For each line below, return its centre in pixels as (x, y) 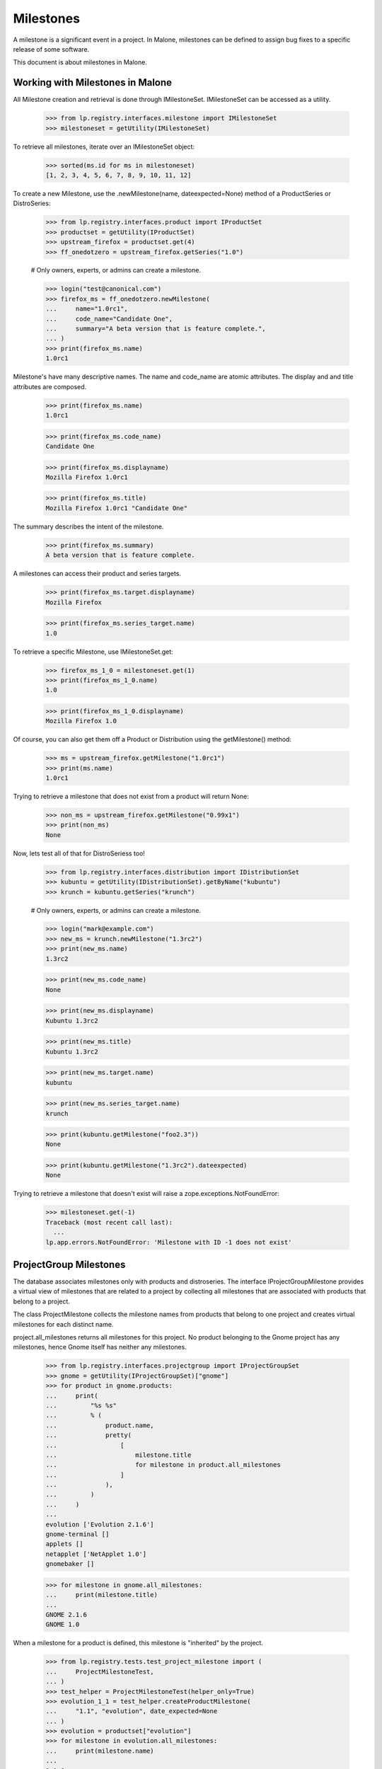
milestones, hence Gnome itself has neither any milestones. (100, 1347)
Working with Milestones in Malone (93, 82)
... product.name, (100, 1425)
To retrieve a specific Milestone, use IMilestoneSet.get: (93, 652)
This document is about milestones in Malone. (80, 62)
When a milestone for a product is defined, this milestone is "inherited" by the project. (138, 1643)
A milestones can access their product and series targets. (97, 574)
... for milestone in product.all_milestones (163, 1465)
